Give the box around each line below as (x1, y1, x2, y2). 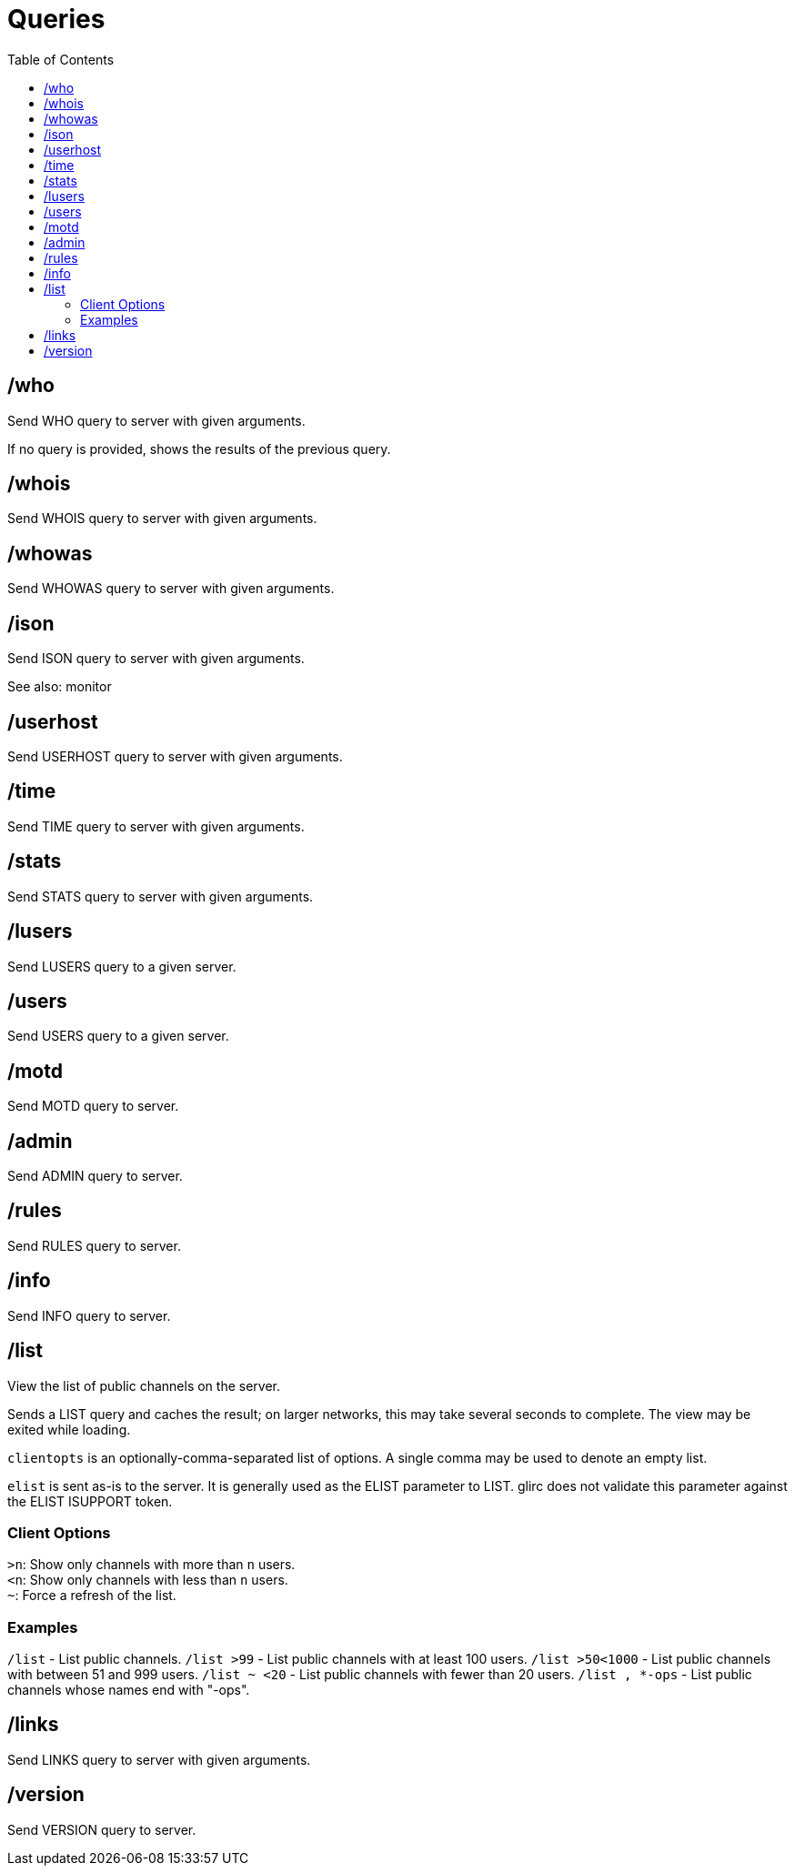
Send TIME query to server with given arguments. (7, 818, 305, 834)
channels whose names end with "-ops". (7, 1682, 250, 1698)
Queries (7, 4, 106, 35)
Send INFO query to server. (7, 1307, 171, 1324)
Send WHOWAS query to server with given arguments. (7, 580, 335, 597)
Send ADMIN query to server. (7, 1168, 183, 1184)
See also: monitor (7, 679, 112, 695)
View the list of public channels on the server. (7, 1377, 281, 1394)
